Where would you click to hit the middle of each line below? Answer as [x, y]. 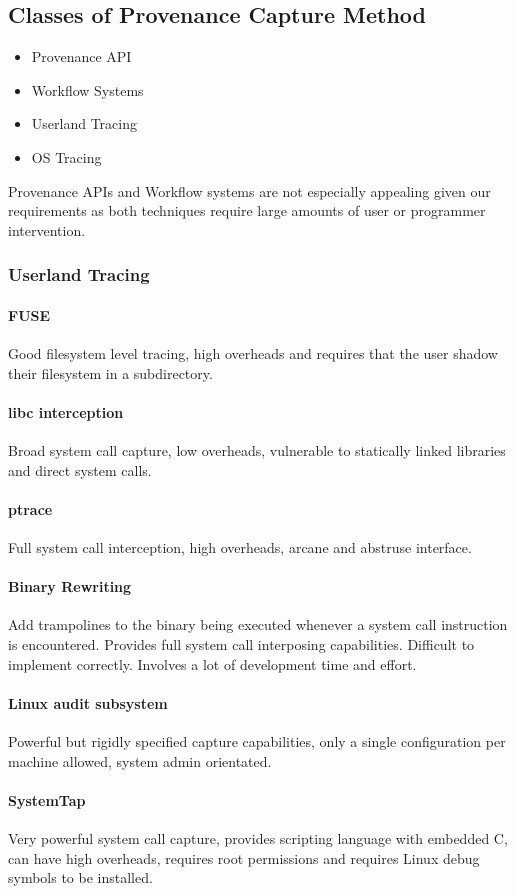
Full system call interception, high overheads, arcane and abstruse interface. [240, 546]
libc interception [66, 411]
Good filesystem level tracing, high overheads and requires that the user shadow [253, 353]
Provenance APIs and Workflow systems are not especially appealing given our [249, 190]
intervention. [47, 229]
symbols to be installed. [80, 877]
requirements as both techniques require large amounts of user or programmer [247, 210]
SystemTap [47, 799]
